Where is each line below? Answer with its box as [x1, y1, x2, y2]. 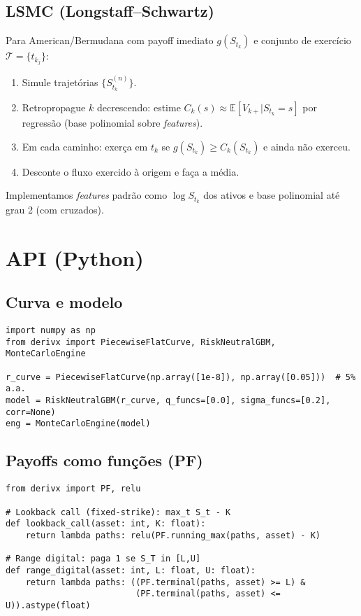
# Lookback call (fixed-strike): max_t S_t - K [6, 507, 231, 517]
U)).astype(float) [6, 600, 91, 610]
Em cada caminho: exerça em [22, 139, 148, 153]
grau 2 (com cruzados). [6, 202, 104, 216]
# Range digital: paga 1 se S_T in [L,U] [6, 554, 201, 564]
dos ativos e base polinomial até [203, 188, 340, 202]
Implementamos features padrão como [6, 188, 168, 202]
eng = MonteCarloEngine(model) [6, 419, 151, 429]
